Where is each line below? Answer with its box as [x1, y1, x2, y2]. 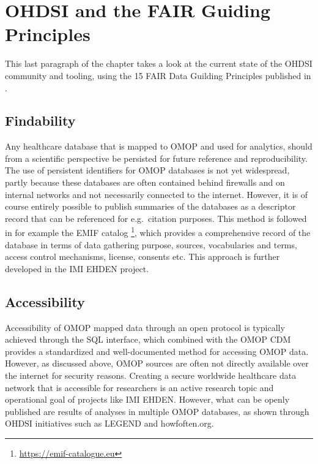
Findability [5, 111, 76, 130]
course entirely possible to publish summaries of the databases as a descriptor [5, 200, 296, 213]
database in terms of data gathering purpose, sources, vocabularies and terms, [5, 238, 297, 251]
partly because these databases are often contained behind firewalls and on [5, 176, 285, 189]
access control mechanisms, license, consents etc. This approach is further [5, 250, 280, 263]
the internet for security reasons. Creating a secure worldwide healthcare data [5, 369, 297, 382]
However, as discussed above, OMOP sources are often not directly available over [5, 357, 309, 370]
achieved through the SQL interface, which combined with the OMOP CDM [5, 333, 291, 346]
